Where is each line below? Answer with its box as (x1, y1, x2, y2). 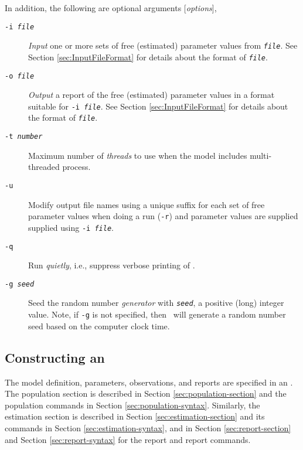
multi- (250, 149, 272, 161)
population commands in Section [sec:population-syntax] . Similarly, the (5, 398, 260, 411)
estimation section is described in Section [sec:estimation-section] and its (5, 410, 265, 422)
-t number (5, 132, 43, 141)
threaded (28, 161, 60, 173)
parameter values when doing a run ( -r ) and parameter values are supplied (28, 210, 298, 222)
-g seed (5, 279, 35, 288)
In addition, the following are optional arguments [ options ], (5, 2, 217, 13)
